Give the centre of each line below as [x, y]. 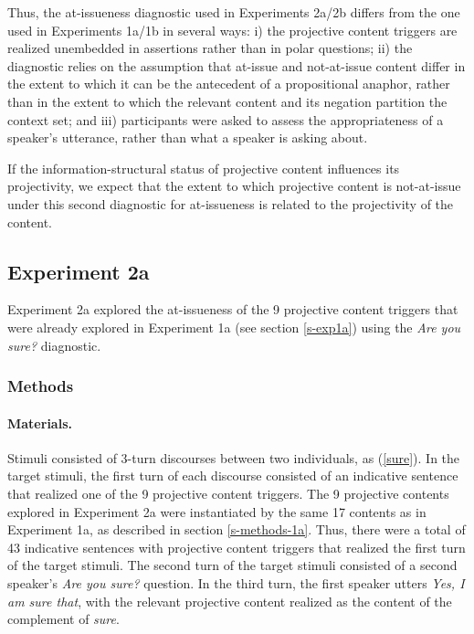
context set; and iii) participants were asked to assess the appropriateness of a [226, 119]
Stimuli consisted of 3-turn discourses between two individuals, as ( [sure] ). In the [234, 457]
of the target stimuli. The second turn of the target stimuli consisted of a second [232, 565]
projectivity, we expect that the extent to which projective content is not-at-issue [234, 186]
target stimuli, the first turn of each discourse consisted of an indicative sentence [233, 475]
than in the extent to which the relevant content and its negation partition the [227, 101]
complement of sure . [63, 619]
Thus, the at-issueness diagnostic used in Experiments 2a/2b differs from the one [234, 12]
